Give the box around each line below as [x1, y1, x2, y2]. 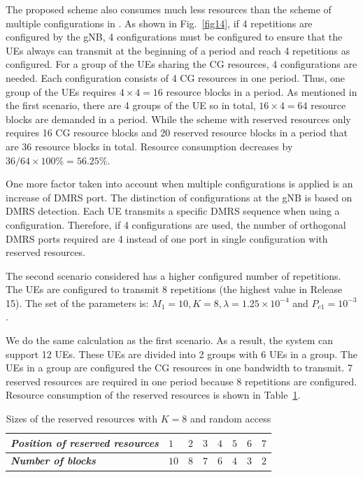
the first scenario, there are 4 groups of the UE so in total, [6, 98, 256, 113]
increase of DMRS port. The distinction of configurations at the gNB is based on [6, 190, 353, 204]
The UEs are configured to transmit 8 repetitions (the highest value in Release [6, 282, 343, 297]
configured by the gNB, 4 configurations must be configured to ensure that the [6, 29, 343, 44]
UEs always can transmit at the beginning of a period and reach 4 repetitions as [6, 43, 350, 57]
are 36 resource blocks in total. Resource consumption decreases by [6, 138, 293, 153]
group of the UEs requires [6, 84, 116, 99]
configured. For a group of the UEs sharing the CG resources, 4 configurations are [6, 57, 357, 71]
